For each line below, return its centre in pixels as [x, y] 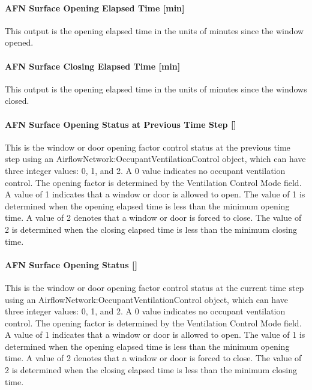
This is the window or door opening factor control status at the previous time [148, 147]
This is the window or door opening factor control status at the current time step [154, 287]
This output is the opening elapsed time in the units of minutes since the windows [156, 88]
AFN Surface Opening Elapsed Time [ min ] [95, 7]
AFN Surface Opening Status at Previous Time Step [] [121, 124]
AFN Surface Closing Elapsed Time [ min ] [93, 66]
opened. [19, 42]
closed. [17, 100]
